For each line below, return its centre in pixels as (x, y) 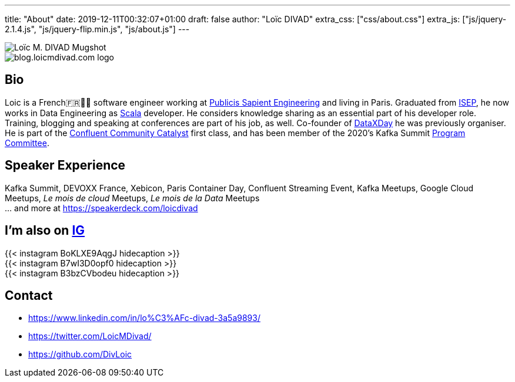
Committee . (27, 143)
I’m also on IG (45, 231)
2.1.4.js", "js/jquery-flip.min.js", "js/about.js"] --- (97, 29)
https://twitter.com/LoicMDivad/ (90, 336)
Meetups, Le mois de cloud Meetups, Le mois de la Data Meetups (132, 198)
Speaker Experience (65, 165)
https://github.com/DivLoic (80, 354)
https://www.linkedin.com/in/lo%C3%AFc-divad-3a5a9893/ (144, 318)
